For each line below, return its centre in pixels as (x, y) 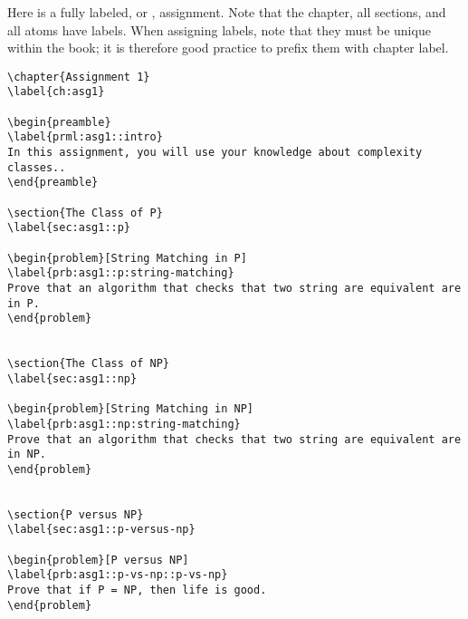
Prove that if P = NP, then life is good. (137, 590)
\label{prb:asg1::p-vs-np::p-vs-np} (118, 575)
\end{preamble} (53, 183)
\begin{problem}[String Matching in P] (127, 258)
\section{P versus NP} (76, 514)
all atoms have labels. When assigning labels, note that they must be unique (219, 29)
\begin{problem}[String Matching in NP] (131, 409)
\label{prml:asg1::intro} (85, 137)
